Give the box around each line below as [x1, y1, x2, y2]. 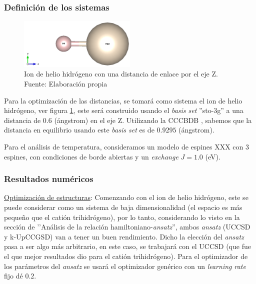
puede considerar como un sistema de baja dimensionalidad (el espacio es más [4, 201, 242, 212]
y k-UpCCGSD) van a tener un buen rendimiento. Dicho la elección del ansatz [4, 231, 244, 241]
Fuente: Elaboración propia [24, 78, 107, 88]
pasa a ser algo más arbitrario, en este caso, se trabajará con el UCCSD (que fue [4, 241, 251, 251]
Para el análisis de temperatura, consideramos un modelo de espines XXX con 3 [4, 141, 249, 151]
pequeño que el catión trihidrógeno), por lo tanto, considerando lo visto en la [4, 211, 240, 222]
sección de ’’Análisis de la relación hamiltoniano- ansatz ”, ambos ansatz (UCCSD [4, 221, 250, 232]
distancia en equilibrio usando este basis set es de [4, 124, 154, 135]
